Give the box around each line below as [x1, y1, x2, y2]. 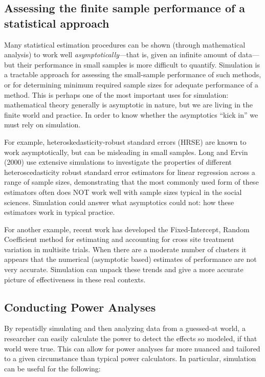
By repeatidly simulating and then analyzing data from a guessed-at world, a [4, 323, 246, 334]
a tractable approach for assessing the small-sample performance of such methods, [4, 69, 261, 80]
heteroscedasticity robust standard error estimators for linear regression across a [4, 166, 255, 177]
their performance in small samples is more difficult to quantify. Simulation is [17, 59, 260, 70]
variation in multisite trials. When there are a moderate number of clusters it [4, 243, 247, 254]
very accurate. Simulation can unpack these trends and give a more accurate [4, 264, 244, 275]
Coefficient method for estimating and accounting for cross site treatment [4, 234, 234, 245]
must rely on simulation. [4, 119, 81, 130]
